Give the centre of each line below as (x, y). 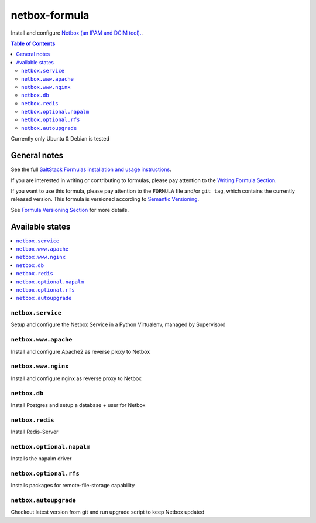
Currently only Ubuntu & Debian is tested (60, 139)
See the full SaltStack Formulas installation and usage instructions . (91, 169)
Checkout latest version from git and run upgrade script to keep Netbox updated (108, 512)
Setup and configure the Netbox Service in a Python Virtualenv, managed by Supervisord (118, 324)
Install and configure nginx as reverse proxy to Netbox (76, 378)
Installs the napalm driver (41, 459)
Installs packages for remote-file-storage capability (73, 486)
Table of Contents (33, 43)
